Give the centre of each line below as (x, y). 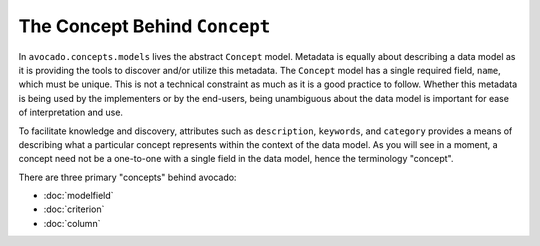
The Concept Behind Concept (144, 26)
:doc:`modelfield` (78, 196)
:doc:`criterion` (74, 209)
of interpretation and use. (71, 112)
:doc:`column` (72, 223)
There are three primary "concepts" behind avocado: (127, 177)
